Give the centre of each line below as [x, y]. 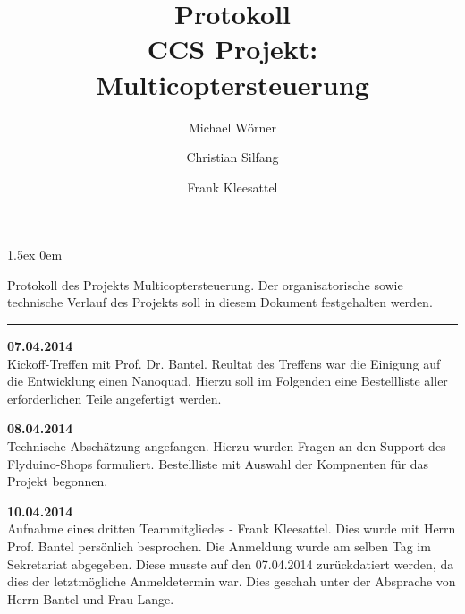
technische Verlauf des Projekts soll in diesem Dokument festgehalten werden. [220, 302]
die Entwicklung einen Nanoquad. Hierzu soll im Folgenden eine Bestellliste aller [228, 381]
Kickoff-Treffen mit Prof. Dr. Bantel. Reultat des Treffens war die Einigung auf [224, 363]
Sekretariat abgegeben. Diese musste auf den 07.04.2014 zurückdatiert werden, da [231, 563]
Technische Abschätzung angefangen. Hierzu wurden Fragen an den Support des [227, 446]
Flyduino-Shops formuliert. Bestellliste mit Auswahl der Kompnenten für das [218, 463]
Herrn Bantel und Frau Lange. [91, 598]
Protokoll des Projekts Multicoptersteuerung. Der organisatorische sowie [205, 284]
